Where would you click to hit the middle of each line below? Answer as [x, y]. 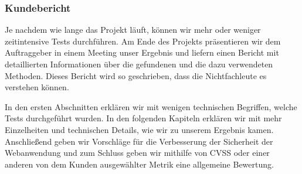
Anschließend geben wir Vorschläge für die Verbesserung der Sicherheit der [139, 141]
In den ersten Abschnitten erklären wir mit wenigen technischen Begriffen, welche [151, 106]
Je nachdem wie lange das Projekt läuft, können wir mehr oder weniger [133, 30]
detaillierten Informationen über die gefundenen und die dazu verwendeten [139, 64]
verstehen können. [37, 87]
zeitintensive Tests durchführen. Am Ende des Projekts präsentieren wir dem [143, 41]
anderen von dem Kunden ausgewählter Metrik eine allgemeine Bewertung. [139, 164]
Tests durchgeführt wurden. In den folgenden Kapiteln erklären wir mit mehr [143, 118]
